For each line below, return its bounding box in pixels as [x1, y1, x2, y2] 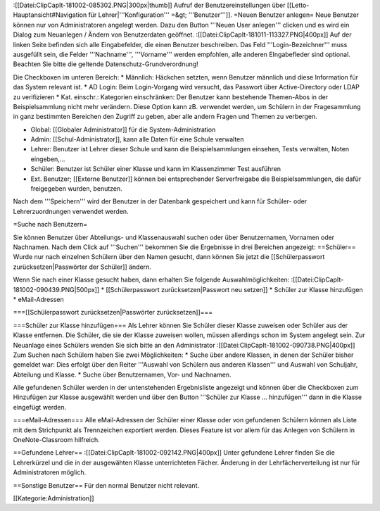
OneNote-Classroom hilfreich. [13, 436, 100, 444]
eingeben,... [30, 155, 65, 163]
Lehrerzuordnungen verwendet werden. [13, 207, 129, 215]
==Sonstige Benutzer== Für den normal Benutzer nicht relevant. [13, 481, 200, 489]
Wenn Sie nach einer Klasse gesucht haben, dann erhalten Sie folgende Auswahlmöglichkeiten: [13, 275, 290, 284]
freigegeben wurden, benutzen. [30, 184, 122, 193]
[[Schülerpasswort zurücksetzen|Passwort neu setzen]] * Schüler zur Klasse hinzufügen [106, 285, 363, 294]
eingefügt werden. [13, 403, 67, 411]
